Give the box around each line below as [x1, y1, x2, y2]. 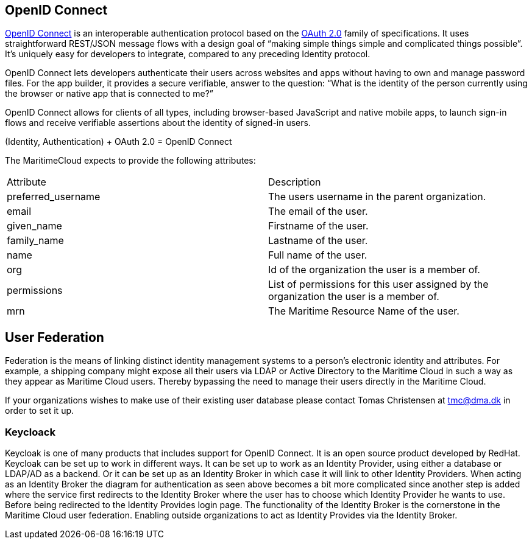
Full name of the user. [268, 249, 367, 262]
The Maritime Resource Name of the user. [268, 305, 459, 318]
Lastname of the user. [268, 234, 368, 247]
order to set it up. [5, 405, 74, 416]
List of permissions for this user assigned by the [268, 278, 489, 291]
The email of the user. [268, 205, 368, 218]
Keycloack [5, 425, 55, 438]
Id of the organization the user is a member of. [268, 263, 480, 276]
